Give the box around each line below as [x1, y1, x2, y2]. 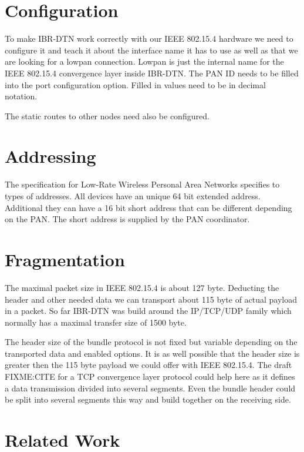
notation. [5, 90, 38, 102]
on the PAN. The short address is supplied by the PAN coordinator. [5, 213, 250, 225]
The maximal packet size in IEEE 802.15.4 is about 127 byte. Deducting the [5, 281, 279, 293]
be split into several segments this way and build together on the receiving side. [5, 393, 291, 406]
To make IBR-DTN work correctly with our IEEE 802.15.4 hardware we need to [5, 32, 293, 45]
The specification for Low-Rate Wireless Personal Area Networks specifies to [5, 178, 280, 190]
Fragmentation [5, 247, 125, 271]
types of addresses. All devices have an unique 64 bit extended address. [5, 190, 261, 202]
